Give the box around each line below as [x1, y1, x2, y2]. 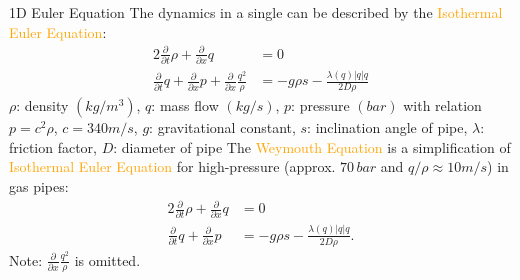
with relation [403, 95, 482, 116]
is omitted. [74, 249, 141, 270]
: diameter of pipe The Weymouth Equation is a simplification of [113, 136, 511, 157]
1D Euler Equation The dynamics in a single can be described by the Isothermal [9, 2, 503, 22]
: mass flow [151, 95, 219, 116]
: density [16, 95, 69, 116]
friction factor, [9, 136, 97, 157]
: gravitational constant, [149, 117, 296, 138]
